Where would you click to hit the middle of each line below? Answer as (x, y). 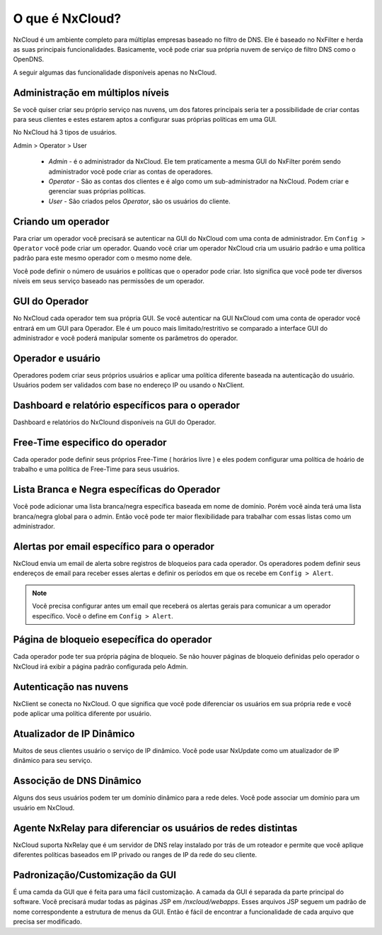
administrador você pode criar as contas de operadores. (131, 171)
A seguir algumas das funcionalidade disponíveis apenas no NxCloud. (115, 72)
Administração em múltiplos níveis (91, 92)
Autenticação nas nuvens (71, 687)
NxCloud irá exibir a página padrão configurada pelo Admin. (100, 667)
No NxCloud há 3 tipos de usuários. (65, 132)
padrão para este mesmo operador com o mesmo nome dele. (103, 258)
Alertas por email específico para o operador (114, 546)
